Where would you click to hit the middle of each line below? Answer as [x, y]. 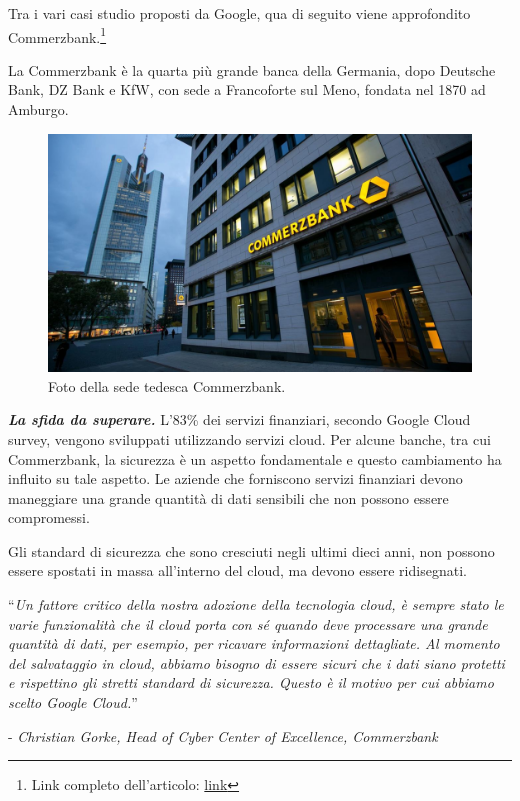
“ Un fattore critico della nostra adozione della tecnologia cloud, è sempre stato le [256, 604]
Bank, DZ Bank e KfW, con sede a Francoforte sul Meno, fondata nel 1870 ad [247, 89]
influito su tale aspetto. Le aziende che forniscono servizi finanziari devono [235, 478]
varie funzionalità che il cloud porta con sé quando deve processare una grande [248, 623]
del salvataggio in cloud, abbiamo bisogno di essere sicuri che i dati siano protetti [256, 662]
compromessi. [49, 517]
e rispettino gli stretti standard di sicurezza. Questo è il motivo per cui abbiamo [251, 682]
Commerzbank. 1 [57, 35]
